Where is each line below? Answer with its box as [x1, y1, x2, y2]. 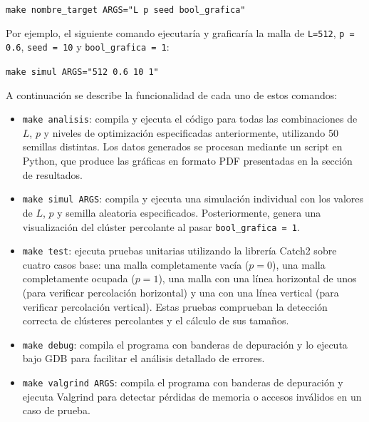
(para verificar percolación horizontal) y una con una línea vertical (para [22, 285, 339, 299]
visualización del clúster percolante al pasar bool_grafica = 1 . [22, 219, 300, 234]
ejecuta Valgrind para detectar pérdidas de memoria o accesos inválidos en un [22, 388, 362, 403]
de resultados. [22, 167, 83, 182]
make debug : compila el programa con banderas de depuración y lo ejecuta [22, 336, 348, 351]
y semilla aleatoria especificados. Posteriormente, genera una [57, 205, 321, 220]
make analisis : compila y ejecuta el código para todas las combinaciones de [22, 111, 358, 126]
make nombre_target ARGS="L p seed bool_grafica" [6, 5, 246, 15]
